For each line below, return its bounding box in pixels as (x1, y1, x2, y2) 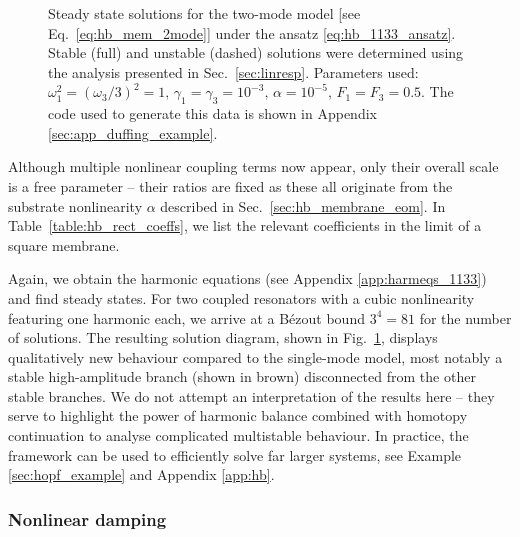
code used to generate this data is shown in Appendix (48, 103, 377, 124)
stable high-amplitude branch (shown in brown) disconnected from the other (8, 366, 476, 387)
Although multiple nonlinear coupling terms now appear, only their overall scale (8, 156, 499, 177)
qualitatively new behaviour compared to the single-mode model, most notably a (8, 346, 503, 367)
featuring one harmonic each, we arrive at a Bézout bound (8, 307, 365, 328)
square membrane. (8, 234, 120, 255)
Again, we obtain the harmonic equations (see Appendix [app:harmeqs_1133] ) (8, 268, 487, 289)
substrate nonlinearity (8, 195, 143, 216)
